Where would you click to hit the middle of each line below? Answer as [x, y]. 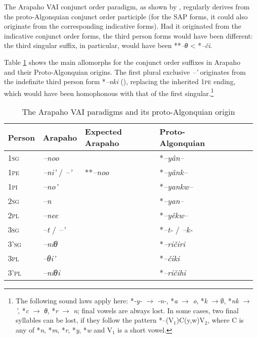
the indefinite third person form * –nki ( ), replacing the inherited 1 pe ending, [120, 81]
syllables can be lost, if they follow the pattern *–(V [95, 320]
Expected [103, 131]
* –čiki [170, 258]
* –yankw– [176, 186]
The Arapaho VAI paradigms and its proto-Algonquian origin [128, 112]
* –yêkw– [174, 215]
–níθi [51, 272]
